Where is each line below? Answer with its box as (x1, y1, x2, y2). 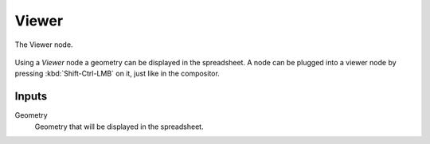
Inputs (14, 90, 48, 103)
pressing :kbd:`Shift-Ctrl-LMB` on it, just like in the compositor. (14, 68, 221, 79)
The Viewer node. (14, 40, 73, 49)
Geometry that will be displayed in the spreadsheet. (34, 122, 204, 131)
